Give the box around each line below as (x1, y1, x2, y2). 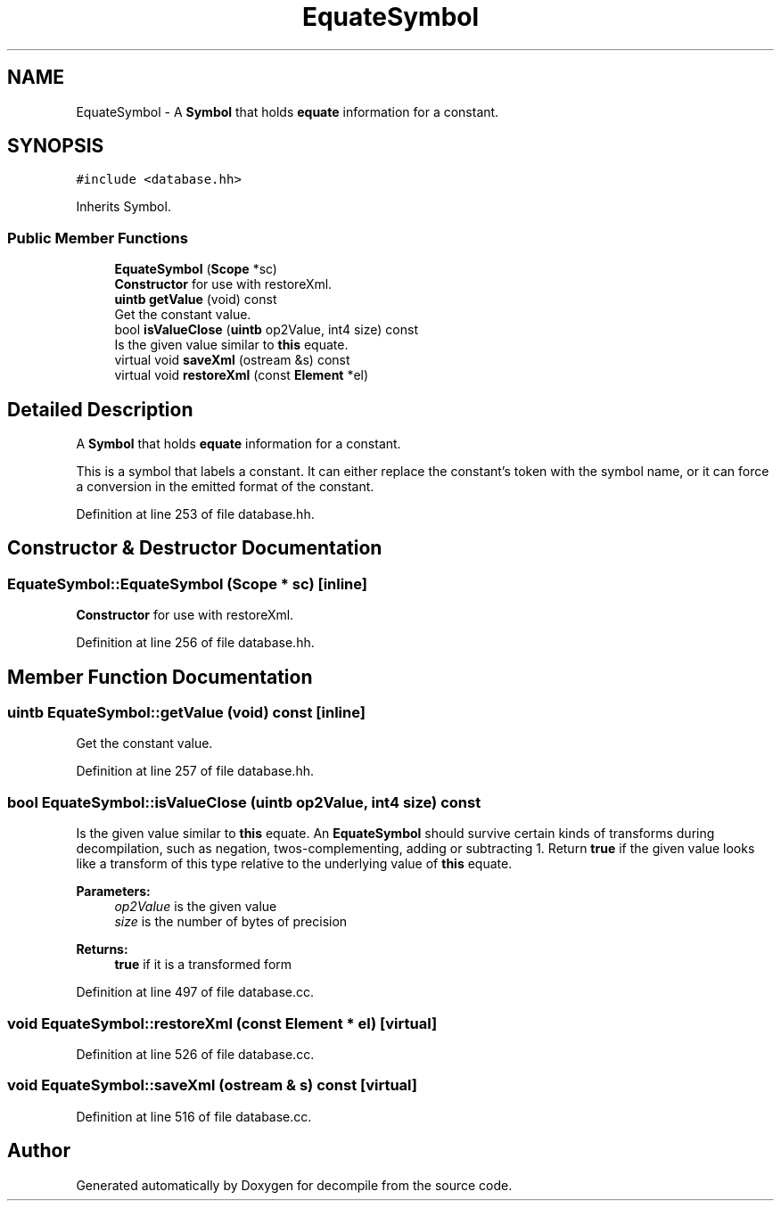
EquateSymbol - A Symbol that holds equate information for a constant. (76, 103, 499, 119)
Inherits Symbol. (76, 199, 171, 215)
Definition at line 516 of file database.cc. (76, 1108, 312, 1124)
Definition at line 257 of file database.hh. (76, 763, 314, 779)
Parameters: (76, 883, 151, 900)
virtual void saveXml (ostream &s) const (114, 352, 350, 368)
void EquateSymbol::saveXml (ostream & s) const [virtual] (7, 1076, 417, 1095)
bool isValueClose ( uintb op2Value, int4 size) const (114, 322, 418, 338)
